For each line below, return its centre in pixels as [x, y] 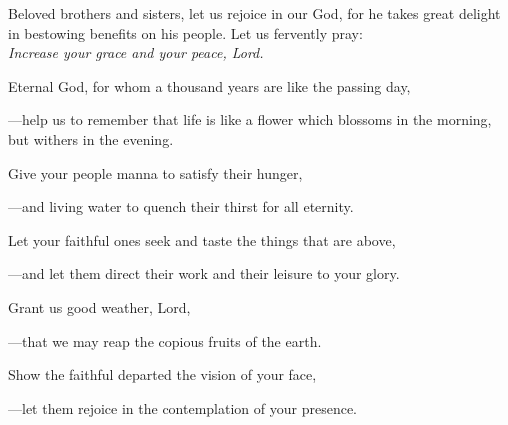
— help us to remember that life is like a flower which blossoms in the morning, [250, 119]
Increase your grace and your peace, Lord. [136, 52]
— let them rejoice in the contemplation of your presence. [183, 407]
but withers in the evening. [91, 138]
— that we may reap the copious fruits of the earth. [165, 340]
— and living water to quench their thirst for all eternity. [181, 206]
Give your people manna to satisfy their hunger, [155, 172]
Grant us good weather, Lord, [99, 306]
